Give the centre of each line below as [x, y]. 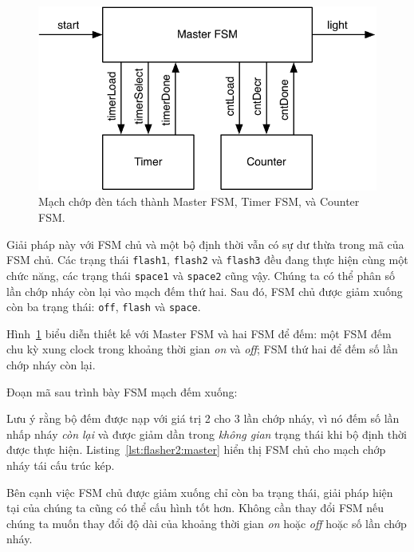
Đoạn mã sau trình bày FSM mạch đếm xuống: [122, 391]
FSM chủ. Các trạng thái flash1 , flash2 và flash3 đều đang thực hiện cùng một [207, 260]
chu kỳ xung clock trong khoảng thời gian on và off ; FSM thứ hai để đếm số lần [202, 349]
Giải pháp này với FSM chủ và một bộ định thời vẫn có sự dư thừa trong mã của [205, 244]
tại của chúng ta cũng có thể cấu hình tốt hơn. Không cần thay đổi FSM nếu [195, 508]
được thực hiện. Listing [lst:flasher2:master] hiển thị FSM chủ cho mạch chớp [196, 449]
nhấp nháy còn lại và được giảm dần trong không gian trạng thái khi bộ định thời [207, 434]
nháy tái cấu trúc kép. [61, 465]
